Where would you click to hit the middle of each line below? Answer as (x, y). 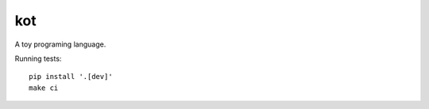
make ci (44, 88)
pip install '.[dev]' (71, 77)
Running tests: (38, 58)
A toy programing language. (60, 44)
